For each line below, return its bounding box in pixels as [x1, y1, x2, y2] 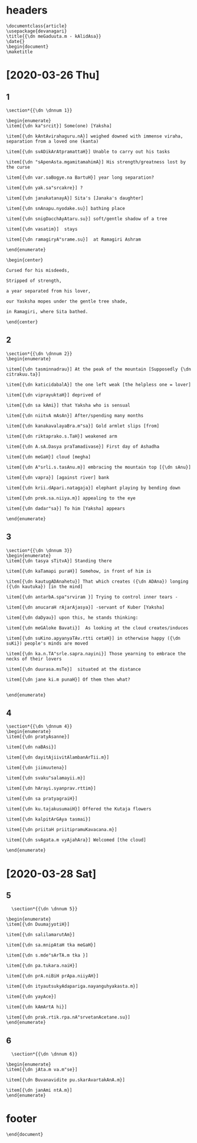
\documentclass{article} [6, 23, 67, 29]
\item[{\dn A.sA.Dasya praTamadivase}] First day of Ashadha [6, 444, 160, 449]
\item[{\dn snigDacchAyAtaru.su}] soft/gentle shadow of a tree [6, 216, 168, 222]
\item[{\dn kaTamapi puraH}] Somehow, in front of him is [6, 568, 152, 574]
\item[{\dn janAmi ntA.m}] [6, 1088, 73, 1093]
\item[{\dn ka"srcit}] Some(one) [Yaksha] [6, 123, 112, 129]
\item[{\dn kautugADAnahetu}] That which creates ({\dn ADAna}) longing [6, 579, 189, 584]
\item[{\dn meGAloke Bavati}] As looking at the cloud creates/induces [6, 625, 189, 631]
